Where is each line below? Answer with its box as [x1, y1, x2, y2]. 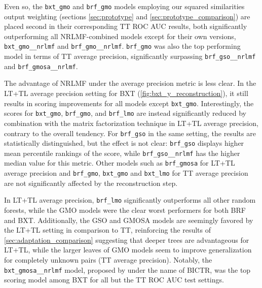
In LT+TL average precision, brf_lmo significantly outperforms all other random [4, 195, 256, 205]
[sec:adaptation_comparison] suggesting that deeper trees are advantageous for [4, 234, 249, 245]
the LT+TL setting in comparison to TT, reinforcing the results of [4, 225, 211, 235]
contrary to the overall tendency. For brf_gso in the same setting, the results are [4, 127, 256, 138]
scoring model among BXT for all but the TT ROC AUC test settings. [4, 274, 224, 285]
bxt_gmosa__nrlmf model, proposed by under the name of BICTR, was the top [4, 264, 251, 275]
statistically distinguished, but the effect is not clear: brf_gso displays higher [4, 138, 244, 148]
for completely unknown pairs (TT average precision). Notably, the [4, 254, 212, 265]
